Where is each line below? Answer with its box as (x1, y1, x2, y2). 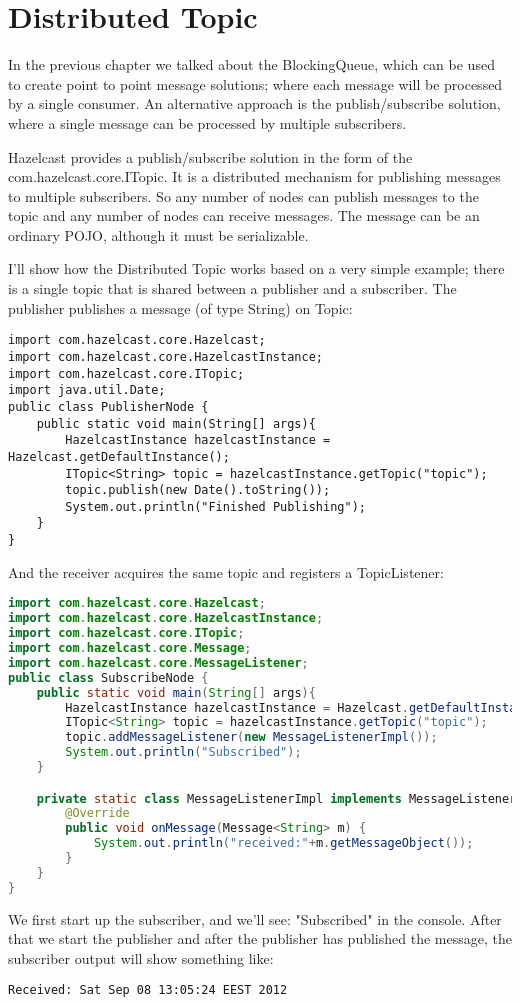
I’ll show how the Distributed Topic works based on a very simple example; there (8, 258, 505, 279)
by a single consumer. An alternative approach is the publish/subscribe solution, (8, 93, 501, 114)
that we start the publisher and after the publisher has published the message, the (8, 928, 512, 949)
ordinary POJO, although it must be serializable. (8, 224, 309, 245)
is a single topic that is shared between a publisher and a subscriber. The (8, 278, 457, 299)
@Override (65, 806, 130, 821)
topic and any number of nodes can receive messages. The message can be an (8, 205, 480, 226)
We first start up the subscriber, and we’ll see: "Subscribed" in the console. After (8, 908, 502, 929)
